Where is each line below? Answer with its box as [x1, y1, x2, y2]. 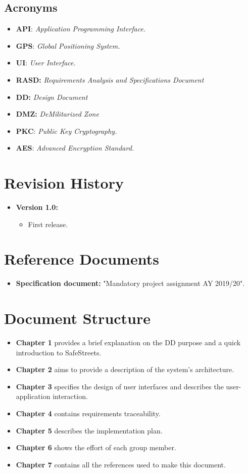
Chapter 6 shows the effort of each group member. [16, 442, 176, 453]
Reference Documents [4, 248, 159, 269]
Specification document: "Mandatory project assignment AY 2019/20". [16, 278, 245, 288]
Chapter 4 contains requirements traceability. [16, 408, 161, 419]
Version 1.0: [16, 202, 58, 212]
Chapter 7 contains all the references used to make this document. [16, 459, 226, 469]
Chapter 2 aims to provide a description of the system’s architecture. [16, 364, 234, 375]
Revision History [4, 172, 124, 193]
